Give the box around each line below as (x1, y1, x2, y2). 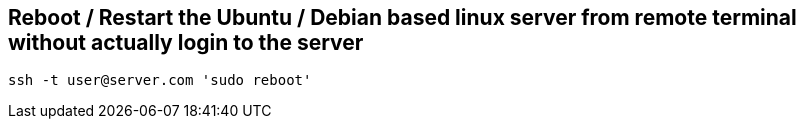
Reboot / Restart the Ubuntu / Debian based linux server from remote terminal (8, 5, 797, 30)
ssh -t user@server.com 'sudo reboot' (8, 72, 312, 89)
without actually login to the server (8, 30, 364, 55)
